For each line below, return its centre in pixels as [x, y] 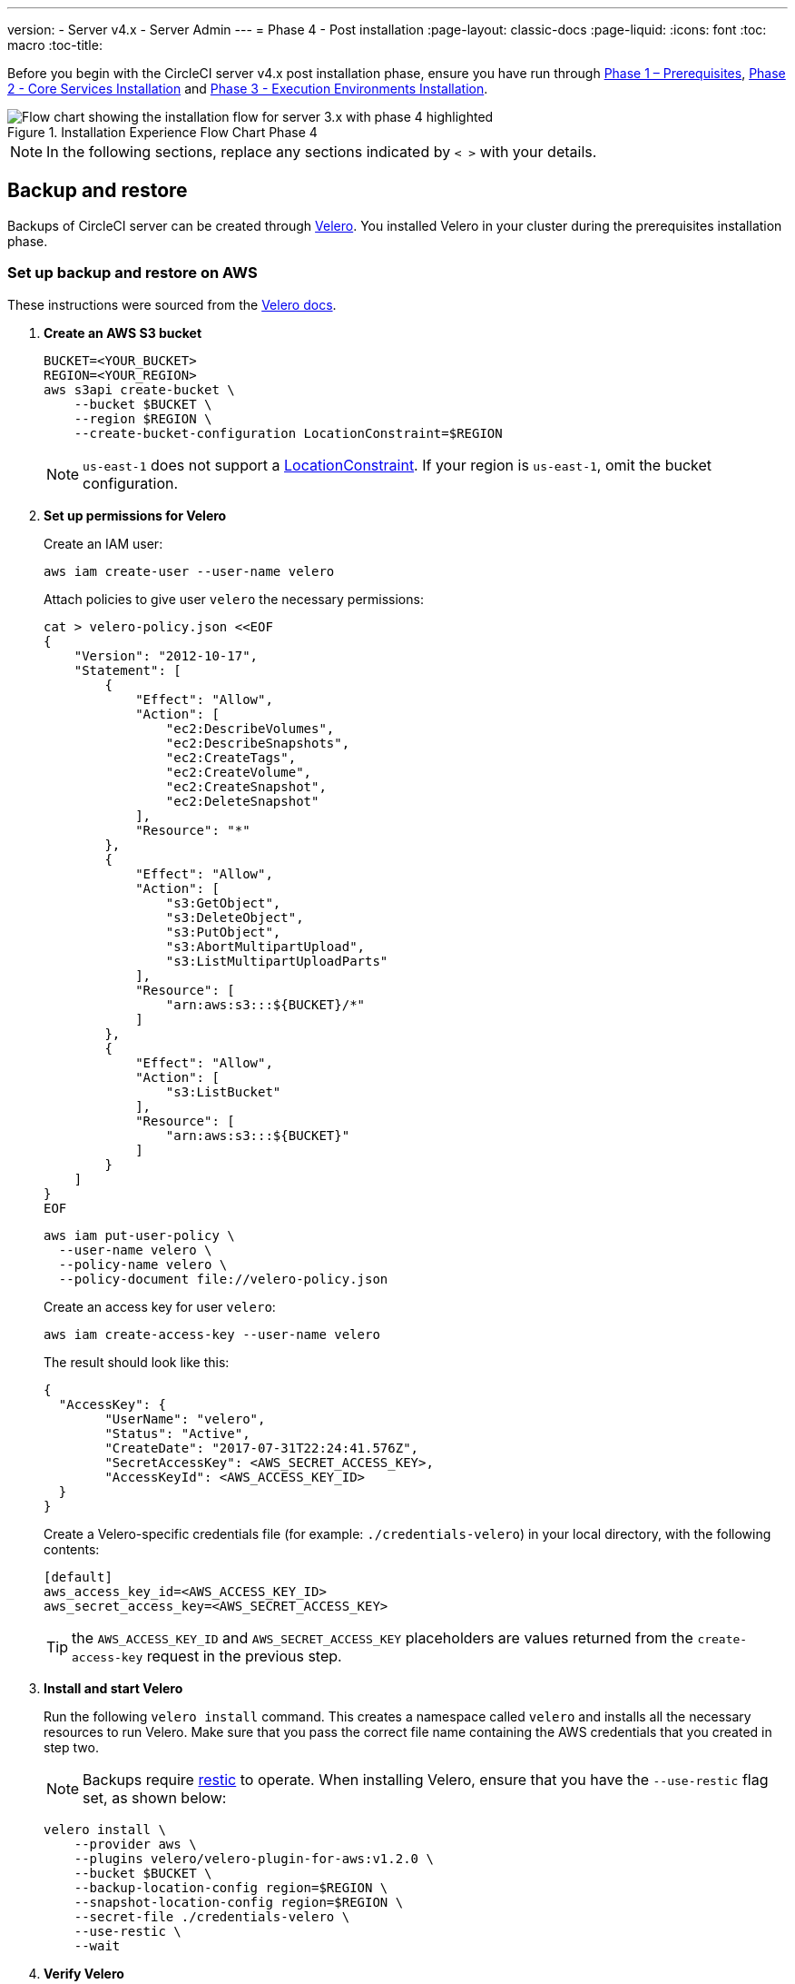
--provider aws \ [135, 1844]
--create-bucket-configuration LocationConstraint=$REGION [288, 433]
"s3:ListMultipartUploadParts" [277, 961]
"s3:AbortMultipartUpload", [265, 946]
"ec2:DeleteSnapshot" [242, 801]
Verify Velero [84, 1973]
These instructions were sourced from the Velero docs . [172, 304]
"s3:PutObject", [223, 932]
